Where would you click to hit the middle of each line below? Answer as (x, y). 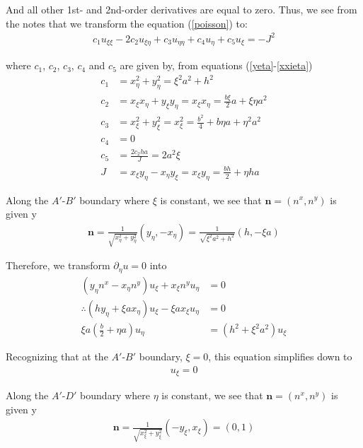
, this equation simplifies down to (280, 356)
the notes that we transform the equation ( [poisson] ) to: (127, 23)
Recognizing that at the (57, 356)
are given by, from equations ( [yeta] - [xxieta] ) (216, 65)
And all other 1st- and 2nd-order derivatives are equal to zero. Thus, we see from (181, 9)
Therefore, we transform (58, 265)
